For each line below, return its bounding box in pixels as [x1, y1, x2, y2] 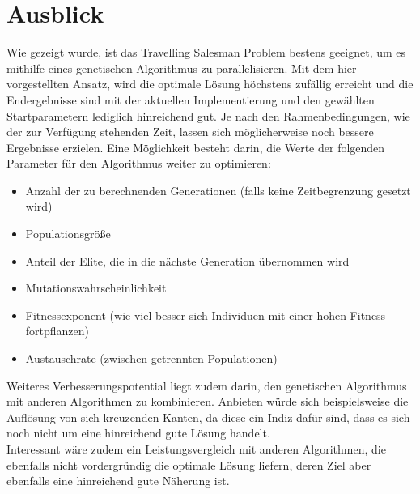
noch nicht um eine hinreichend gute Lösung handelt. [6, 424, 270, 441]
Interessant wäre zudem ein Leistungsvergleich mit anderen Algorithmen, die [6, 441, 386, 457]
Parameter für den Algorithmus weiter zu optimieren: [6, 155, 271, 172]
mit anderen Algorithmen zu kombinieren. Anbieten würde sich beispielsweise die [6, 393, 409, 410]
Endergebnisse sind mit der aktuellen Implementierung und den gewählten [6, 91, 375, 108]
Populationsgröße [25, 225, 111, 242]
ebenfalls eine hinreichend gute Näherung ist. [6, 472, 230, 489]
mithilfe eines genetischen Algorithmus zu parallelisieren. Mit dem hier [6, 59, 357, 76]
